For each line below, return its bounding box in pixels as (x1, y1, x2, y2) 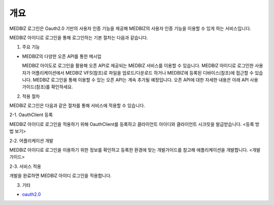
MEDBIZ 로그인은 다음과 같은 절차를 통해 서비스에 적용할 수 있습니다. (9, 102, 146, 109)
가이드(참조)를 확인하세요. (22, 84, 73, 90)
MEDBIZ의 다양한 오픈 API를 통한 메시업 (22, 53, 101, 59)
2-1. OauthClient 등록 (9, 112, 53, 118)
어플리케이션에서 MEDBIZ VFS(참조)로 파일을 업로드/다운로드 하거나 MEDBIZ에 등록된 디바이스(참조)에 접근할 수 (31, 70, 254, 76)
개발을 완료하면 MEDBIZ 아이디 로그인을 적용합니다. (9, 173, 112, 179)
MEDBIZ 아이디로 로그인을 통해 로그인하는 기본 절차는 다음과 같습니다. (9, 35, 148, 41)
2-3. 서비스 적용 (9, 163, 42, 169)
